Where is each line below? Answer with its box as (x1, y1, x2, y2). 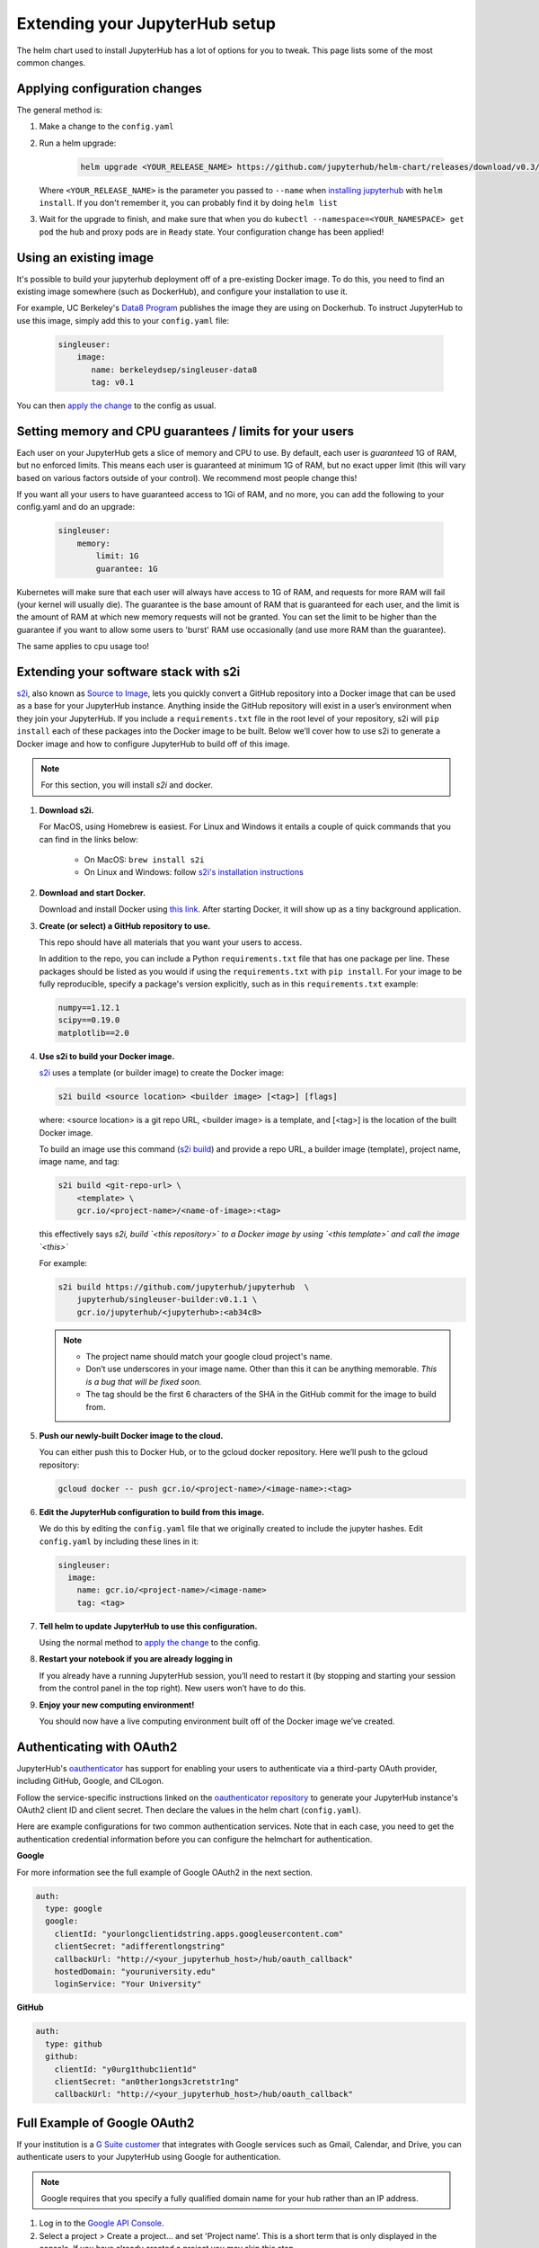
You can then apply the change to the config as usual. (16, 400, 216, 411)
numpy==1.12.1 (57, 1003, 120, 1013)
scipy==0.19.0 (57, 1015, 120, 1025)
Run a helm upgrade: (39, 138, 117, 148)
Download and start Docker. (39, 887, 146, 898)
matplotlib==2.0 (57, 1028, 130, 1038)
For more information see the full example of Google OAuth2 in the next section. (16, 1867, 314, 1878)
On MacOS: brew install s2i (84, 854, 205, 865)
